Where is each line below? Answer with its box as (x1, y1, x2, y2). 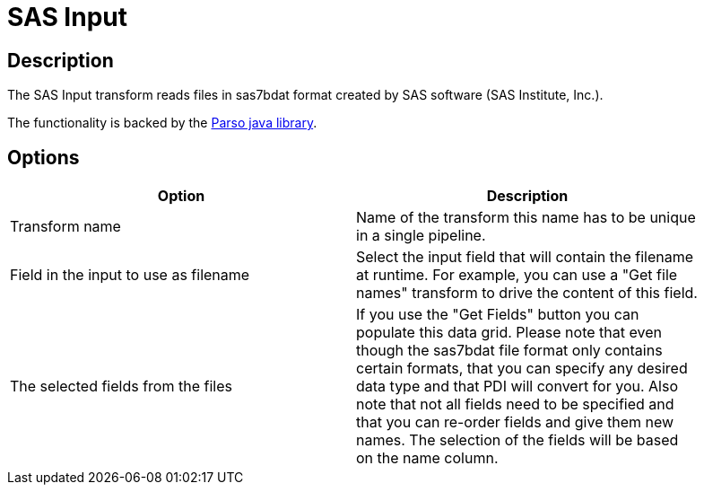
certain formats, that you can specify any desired (356, 359, 688, 378)
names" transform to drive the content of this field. (356, 284, 698, 303)
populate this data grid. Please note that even (356, 323, 662, 342)
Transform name (10, 217, 121, 236)
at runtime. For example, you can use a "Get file (356, 266, 678, 285)
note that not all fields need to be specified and (356, 395, 674, 414)
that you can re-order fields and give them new (356, 413, 674, 432)
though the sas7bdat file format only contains (356, 341, 663, 360)
